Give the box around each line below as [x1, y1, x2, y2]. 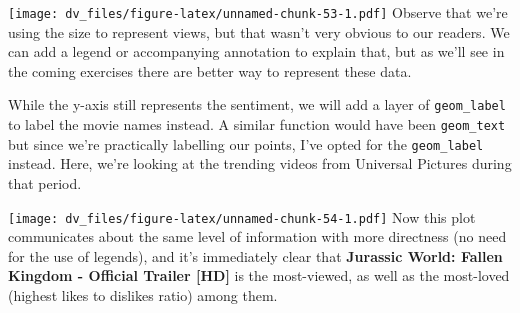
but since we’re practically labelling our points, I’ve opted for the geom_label [8, 133, 484, 154]
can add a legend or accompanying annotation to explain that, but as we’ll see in [8, 41, 505, 62]
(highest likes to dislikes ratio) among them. [8, 285, 278, 306]
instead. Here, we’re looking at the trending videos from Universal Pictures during [8, 153, 512, 174]
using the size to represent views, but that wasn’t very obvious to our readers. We [8, 21, 510, 42]
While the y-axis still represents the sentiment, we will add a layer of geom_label [8, 94, 506, 115]
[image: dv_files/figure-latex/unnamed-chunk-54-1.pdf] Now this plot [8, 206, 476, 227]
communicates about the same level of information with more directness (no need [8, 226, 507, 247]
